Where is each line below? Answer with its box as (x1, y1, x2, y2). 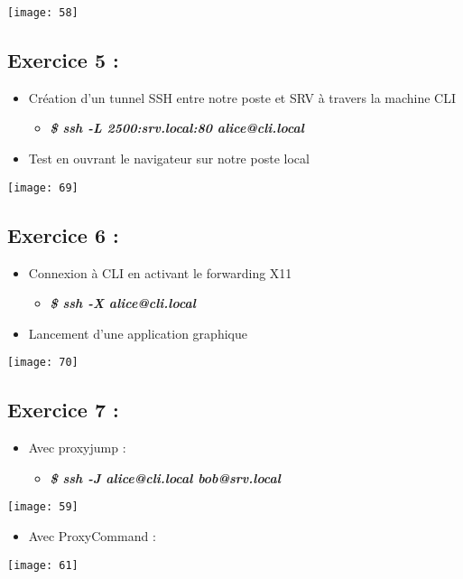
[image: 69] (7, 181, 79, 194)
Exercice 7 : (7, 396, 119, 424)
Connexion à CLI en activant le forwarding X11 (28, 263, 292, 282)
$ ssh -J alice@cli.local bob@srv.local (50, 468, 281, 487)
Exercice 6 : (7, 220, 119, 248)
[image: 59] (7, 500, 79, 514)
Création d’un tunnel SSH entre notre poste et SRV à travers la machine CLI (28, 88, 457, 107)
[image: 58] (7, 6, 79, 19)
